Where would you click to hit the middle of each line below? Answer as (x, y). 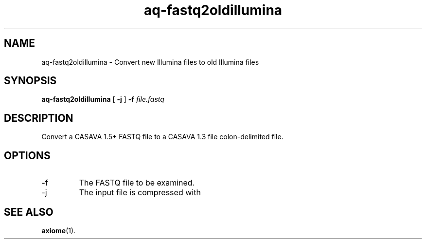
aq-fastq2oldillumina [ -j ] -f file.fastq (103, 99)
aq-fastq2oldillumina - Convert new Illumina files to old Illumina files (150, 62)
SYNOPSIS (30, 81)
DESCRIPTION (39, 118)
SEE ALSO (29, 212)
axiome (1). (59, 230)
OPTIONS (27, 155)
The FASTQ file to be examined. (137, 183)
